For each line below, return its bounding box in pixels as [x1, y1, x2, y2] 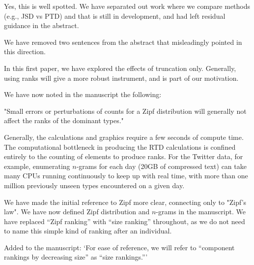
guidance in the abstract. [4, 20, 79, 31]
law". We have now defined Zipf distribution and [4, 206, 150, 217]
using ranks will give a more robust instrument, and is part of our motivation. [4, 72, 239, 83]
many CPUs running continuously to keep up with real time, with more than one [4, 170, 248, 181]
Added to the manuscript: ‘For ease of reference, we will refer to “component [4, 242, 235, 252]
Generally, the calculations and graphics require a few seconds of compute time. [4, 132, 244, 142]
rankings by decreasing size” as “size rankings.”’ [4, 252, 148, 262]
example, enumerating [4, 161, 70, 171]
